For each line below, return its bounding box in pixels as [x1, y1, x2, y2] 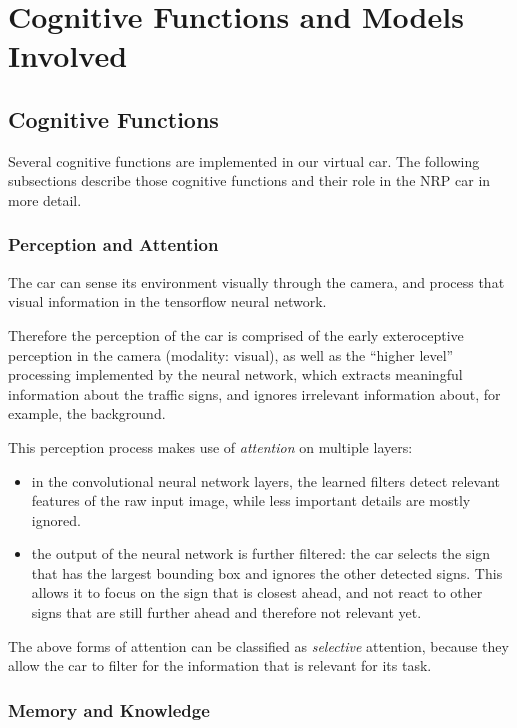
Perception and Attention [8, 232, 219, 257]
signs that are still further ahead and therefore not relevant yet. [31, 602, 422, 623]
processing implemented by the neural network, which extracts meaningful [8, 364, 463, 385]
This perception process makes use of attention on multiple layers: [8, 436, 413, 457]
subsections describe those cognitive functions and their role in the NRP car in [8, 170, 491, 191]
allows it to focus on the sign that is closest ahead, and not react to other [31, 582, 483, 603]
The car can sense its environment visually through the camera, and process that [8, 271, 505, 292]
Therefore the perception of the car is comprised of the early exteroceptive [8, 324, 464, 345]
